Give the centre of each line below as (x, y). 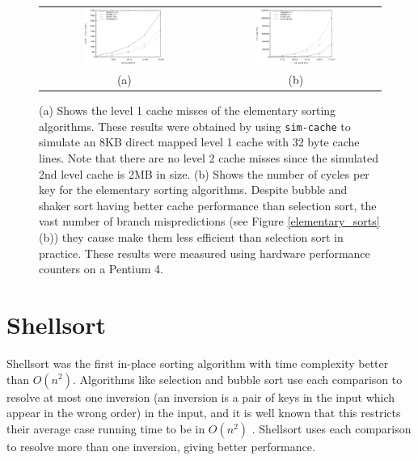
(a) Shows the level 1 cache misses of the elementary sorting (188, 110)
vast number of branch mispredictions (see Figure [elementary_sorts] (209, 221)
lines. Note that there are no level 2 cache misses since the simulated (209, 158)
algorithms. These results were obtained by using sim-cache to (195, 126)
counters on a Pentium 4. (101, 269)
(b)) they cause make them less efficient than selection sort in (191, 237)
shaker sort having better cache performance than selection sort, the (208, 205)
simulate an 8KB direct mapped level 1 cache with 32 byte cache (199, 142)
